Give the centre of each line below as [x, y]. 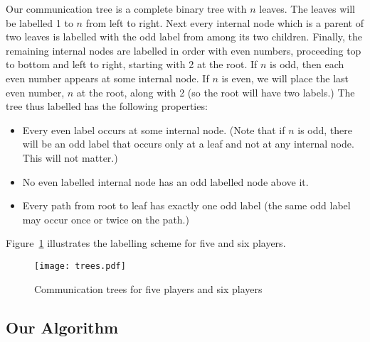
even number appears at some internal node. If [107, 78]
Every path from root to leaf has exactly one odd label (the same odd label [186, 205]
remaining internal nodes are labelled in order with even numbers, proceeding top [184, 50]
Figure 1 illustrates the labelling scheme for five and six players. [146, 243]
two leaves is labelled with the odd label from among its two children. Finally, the [184, 37]
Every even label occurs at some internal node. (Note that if [154, 129]
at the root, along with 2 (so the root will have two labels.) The [216, 92]
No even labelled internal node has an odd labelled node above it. [165, 181]
